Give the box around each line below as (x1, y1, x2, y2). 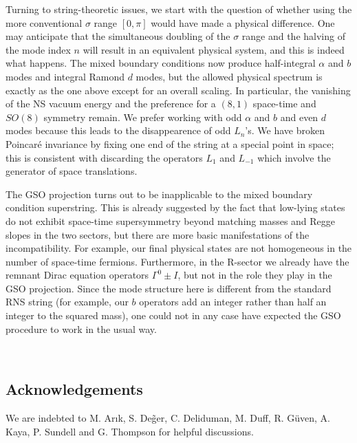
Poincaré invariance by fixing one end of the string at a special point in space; (6, 136, 334, 151)
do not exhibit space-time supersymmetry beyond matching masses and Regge (6, 213, 336, 228)
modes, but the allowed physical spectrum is (136, 69, 323, 83)
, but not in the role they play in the (177, 268, 332, 282)
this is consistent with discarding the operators (6, 150, 203, 164)
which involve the (257, 150, 331, 164)
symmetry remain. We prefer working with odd (43, 109, 242, 124)
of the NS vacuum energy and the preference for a (6, 96, 216, 111)
